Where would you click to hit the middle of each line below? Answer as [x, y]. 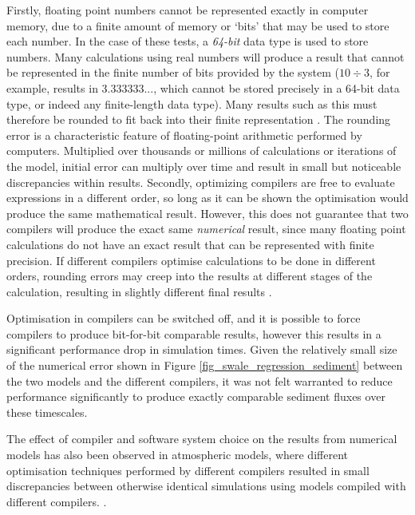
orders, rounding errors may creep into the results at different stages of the [190, 276]
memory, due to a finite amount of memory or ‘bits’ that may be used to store [198, 25]
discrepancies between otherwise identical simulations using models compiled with [206, 486]
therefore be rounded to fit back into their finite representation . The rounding [199, 119]
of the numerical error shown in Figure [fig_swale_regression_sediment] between [205, 365]
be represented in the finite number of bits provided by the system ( [173, 72]
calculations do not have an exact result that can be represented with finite [190, 244]
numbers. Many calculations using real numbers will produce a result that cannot [206, 56]
